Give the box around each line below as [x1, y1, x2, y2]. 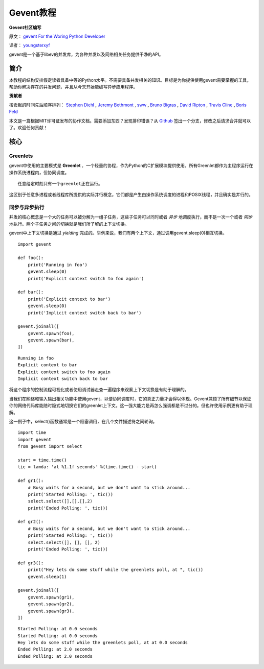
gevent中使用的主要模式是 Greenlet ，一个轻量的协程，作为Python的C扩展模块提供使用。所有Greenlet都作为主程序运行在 [9, 163, 254, 168]
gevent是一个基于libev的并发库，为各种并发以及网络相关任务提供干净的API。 [9, 51, 164, 57]
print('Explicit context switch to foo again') [27, 276, 144, 281]
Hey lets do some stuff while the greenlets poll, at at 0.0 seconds [18, 640, 188, 645]
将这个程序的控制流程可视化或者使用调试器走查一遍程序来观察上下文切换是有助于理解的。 [9, 387, 189, 393]
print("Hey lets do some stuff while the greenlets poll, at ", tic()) [27, 567, 203, 573]
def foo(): [18, 255, 44, 261]
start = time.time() [18, 457, 67, 463]
